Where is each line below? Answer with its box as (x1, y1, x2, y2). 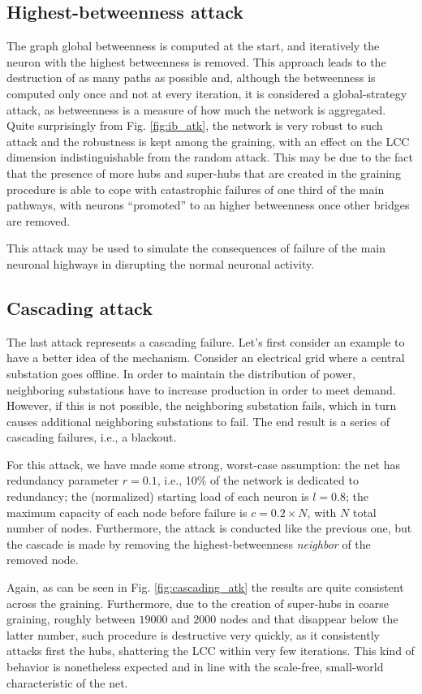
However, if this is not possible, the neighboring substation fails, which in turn (6, 397, 397, 414)
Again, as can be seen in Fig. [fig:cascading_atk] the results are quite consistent (6, 579, 404, 596)
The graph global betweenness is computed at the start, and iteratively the (6, 37, 380, 54)
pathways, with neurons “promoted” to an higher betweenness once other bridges (6, 196, 410, 213)
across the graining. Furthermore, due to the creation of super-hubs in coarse (6, 594, 390, 611)
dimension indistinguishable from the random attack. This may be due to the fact (6, 149, 413, 166)
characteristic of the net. (6, 674, 128, 691)
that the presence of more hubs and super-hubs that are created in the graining (6, 164, 401, 181)
